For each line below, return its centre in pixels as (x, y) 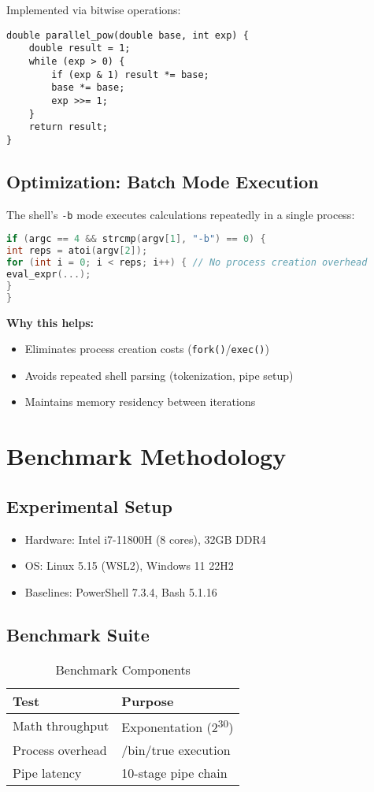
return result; (68, 127)
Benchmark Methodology (146, 456)
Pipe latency (47, 772)
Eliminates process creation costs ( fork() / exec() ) (147, 349)
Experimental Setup (89, 506)
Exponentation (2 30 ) (178, 725)
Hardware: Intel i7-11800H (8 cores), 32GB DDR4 (145, 539)
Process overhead (60, 749)
